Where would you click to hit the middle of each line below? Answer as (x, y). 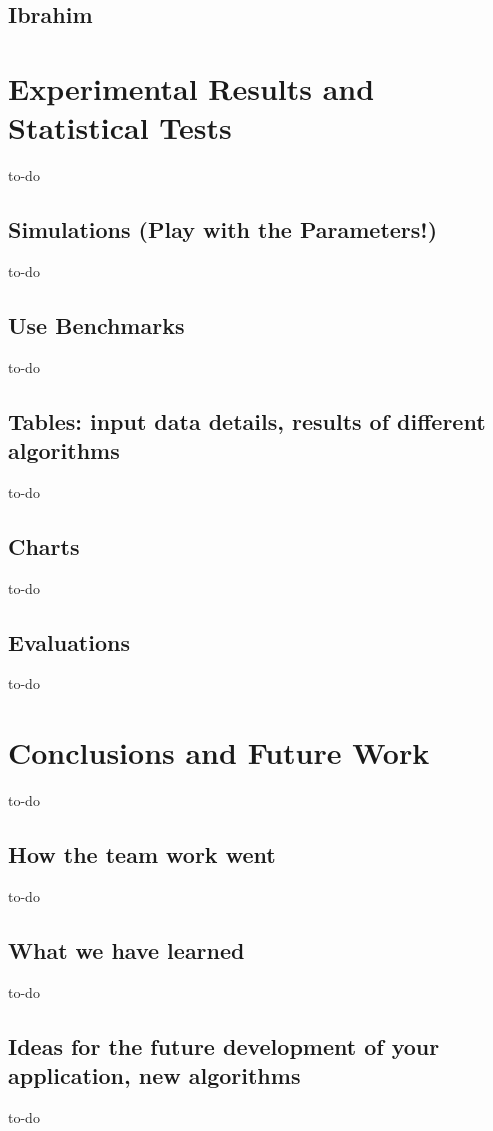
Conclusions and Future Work (219, 752)
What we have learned (126, 949)
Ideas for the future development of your (224, 1045)
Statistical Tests (120, 127)
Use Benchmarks (96, 324)
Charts (44, 545)
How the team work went (142, 854)
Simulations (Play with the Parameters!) (223, 229)
